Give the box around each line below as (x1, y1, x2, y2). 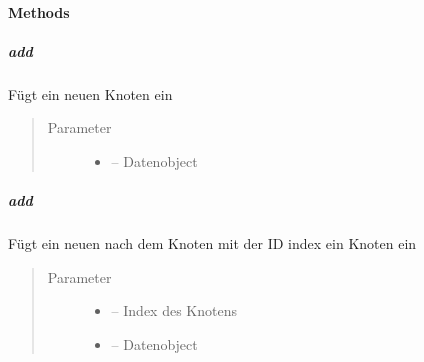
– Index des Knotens (111, 300, 237, 321)
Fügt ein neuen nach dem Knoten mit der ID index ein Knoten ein (8, 233, 417, 254)
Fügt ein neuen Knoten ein (8, 83, 173, 104)
